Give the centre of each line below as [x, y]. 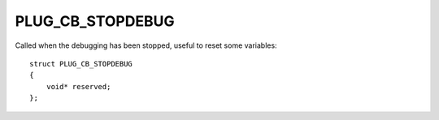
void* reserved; [78, 86]
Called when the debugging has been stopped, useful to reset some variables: [146, 45]
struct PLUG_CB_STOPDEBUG [81, 64]
